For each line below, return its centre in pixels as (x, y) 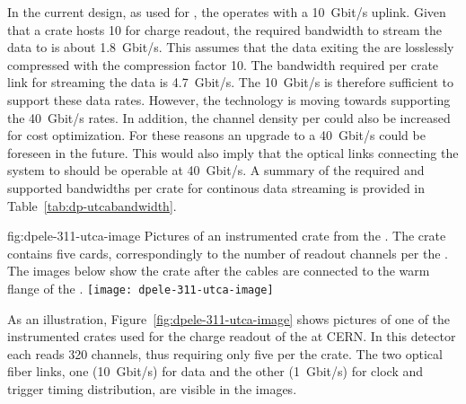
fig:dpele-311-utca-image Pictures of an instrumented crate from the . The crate (227, 236)
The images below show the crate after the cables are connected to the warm (219, 271)
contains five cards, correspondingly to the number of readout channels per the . (228, 253)
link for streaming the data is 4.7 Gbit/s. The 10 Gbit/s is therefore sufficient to (231, 82)
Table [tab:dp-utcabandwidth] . (92, 205)
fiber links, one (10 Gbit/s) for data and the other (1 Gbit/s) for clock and (215, 371)
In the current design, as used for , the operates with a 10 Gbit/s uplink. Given (227, 12)
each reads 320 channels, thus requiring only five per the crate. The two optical (225, 353)
